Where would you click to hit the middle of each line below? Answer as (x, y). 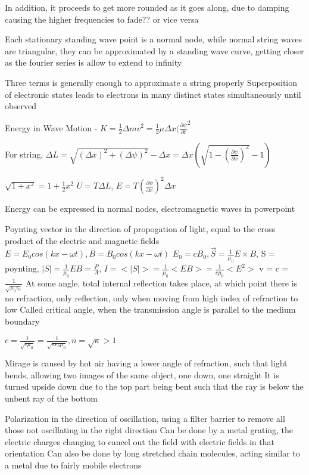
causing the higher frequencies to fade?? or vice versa (102, 19)
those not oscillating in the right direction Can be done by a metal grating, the (149, 430)
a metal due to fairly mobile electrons (73, 465)
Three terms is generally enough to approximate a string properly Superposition (151, 82)
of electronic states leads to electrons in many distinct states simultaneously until (153, 94)
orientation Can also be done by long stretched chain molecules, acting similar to (152, 453)
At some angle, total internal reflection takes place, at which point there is (162, 283)
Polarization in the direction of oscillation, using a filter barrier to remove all (145, 418)
